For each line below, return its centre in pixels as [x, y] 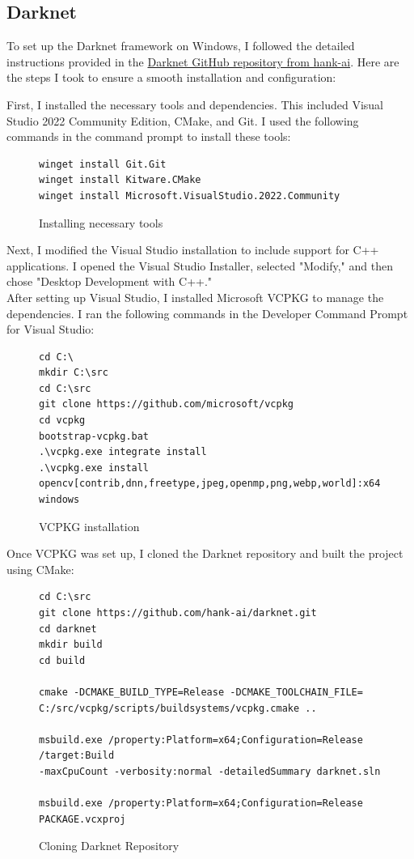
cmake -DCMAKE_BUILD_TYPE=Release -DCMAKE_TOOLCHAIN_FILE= [201, 692]
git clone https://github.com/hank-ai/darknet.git [178, 613]
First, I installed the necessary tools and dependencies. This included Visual [195, 104]
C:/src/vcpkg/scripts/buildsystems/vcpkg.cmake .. [178, 708]
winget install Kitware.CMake [120, 180]
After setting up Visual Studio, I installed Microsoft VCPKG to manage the [195, 297]
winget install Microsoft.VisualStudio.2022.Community [190, 196]
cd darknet [68, 629]
